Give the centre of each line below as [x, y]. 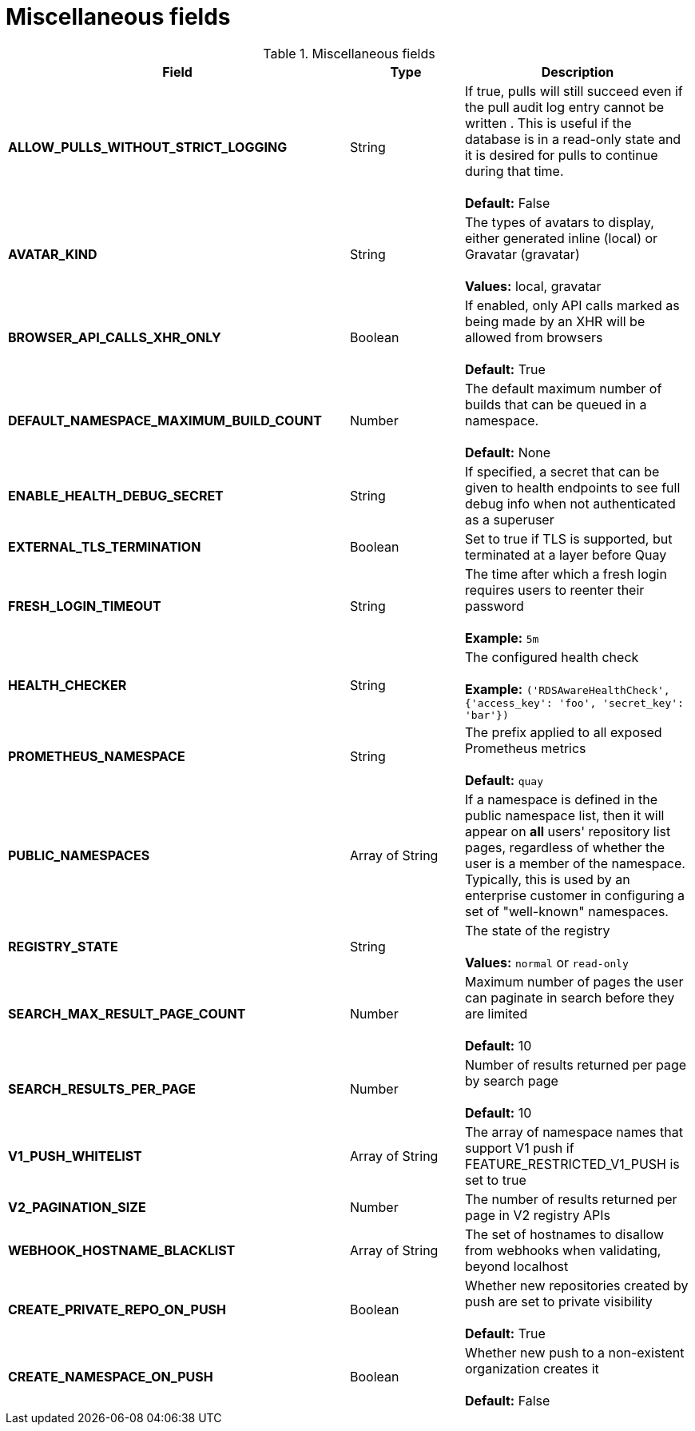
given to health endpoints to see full [572, 487]
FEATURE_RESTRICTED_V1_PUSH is [572, 1164]
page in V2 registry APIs [537, 1215]
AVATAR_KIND [53, 254]
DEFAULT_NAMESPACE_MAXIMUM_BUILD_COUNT [165, 420]
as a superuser [509, 519]
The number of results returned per [571, 1199]
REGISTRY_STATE [63, 946]
